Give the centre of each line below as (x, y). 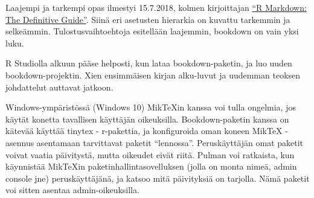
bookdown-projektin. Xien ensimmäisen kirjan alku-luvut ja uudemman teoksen (153, 75)
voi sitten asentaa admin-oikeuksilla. (72, 190)
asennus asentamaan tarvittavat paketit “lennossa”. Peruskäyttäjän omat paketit (155, 142)
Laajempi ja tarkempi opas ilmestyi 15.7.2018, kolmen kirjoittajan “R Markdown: (156, 7)
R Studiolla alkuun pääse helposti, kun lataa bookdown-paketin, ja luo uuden (149, 63)
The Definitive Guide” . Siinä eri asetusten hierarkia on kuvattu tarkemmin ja (148, 19)
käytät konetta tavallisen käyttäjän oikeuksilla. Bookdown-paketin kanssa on (147, 119)
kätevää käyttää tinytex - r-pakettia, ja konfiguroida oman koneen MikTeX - (147, 131)
